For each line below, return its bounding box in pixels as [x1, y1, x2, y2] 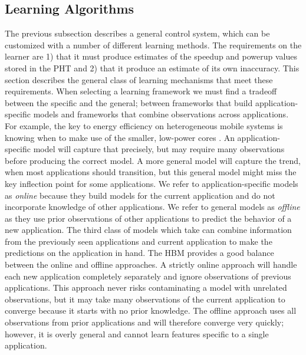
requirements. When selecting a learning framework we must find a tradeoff [5, 85, 277, 97]
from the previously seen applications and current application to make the [5, 235, 272, 247]
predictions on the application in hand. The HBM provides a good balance [5, 246, 274, 259]
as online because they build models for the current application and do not [5, 189, 275, 201]
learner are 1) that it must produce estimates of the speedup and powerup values [5, 50, 298, 63]
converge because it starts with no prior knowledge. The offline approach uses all [5, 304, 297, 317]
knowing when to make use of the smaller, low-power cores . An [5, 131, 235, 143]
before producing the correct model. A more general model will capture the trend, [5, 154, 301, 166]
